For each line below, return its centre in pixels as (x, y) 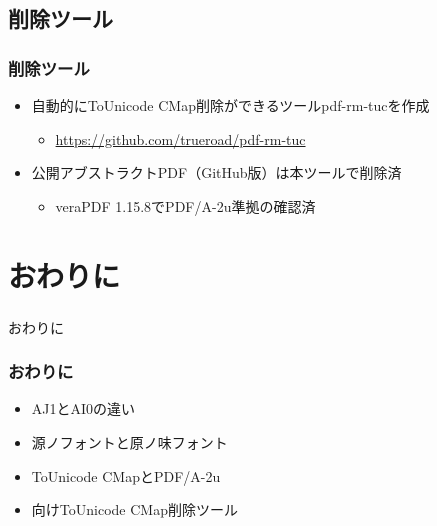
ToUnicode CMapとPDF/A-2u (126, 475)
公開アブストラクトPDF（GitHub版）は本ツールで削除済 (216, 172)
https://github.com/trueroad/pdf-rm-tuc (180, 138)
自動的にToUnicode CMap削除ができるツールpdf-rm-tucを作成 (230, 105)
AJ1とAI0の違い (83, 408)
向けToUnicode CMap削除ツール (134, 509)
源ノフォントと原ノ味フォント (129, 442)
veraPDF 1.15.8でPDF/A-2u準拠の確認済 (185, 205)
